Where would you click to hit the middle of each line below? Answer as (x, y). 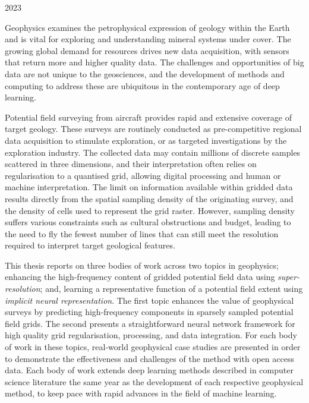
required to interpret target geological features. (90, 245)
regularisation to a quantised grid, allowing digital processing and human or (143, 175)
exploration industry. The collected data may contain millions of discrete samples (153, 152)
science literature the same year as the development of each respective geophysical (154, 381)
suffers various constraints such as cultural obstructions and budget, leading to (148, 222)
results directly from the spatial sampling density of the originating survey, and (149, 198)
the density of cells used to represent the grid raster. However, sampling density (150, 210)
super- (289, 277)
